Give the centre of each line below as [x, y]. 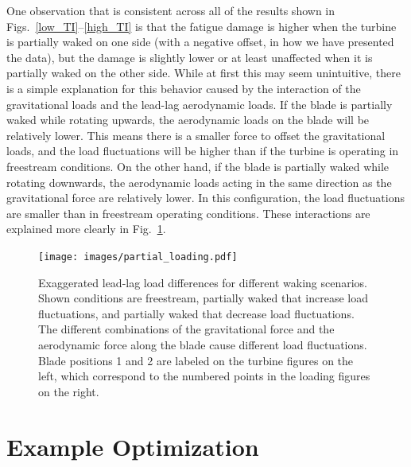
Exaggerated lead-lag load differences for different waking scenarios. [203, 282]
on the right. [69, 391]
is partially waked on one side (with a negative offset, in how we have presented [200, 42]
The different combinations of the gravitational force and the [186, 329]
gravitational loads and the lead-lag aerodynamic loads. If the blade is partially [200, 104]
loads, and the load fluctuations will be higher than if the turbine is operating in [203, 151]
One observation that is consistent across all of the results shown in [171, 10]
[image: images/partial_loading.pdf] [138, 257]
